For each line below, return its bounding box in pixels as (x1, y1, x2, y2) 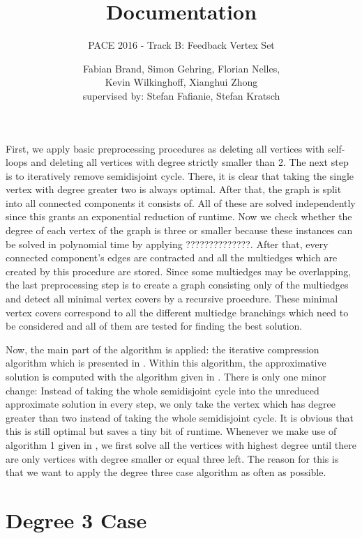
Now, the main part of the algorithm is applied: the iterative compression (6, 341, 319, 356)
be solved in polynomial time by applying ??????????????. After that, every (6, 236, 329, 251)
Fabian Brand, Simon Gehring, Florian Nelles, (82, 61, 280, 75)
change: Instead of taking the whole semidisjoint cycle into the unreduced (6, 383, 319, 397)
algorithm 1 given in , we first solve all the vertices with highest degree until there (6, 437, 356, 452)
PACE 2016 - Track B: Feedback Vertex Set (88, 38, 275, 52)
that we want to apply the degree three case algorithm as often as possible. (6, 465, 326, 479)
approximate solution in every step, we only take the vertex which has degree (6, 397, 335, 411)
